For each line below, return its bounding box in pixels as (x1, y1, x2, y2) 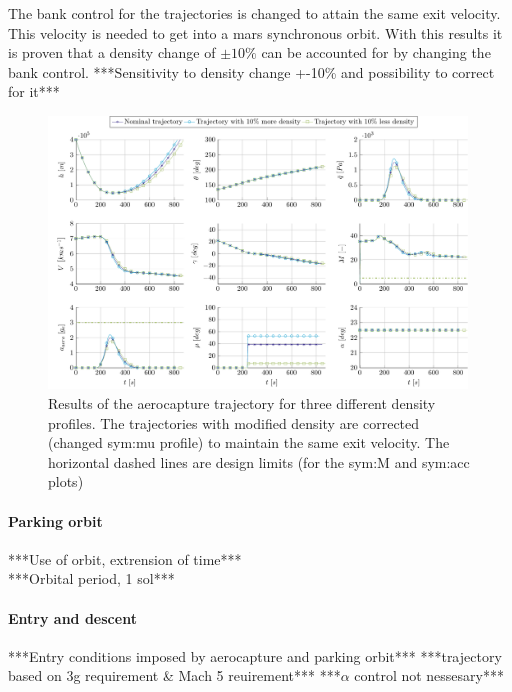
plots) (48, 471, 84, 492)
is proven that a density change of (8, 42, 216, 63)
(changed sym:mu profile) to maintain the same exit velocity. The (48, 432, 450, 453)
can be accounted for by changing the (261, 42, 491, 63)
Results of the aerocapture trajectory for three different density (48, 392, 436, 413)
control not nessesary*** (354, 665, 504, 686)
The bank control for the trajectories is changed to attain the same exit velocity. (8, 3, 501, 23)
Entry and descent (8, 607, 137, 628)
